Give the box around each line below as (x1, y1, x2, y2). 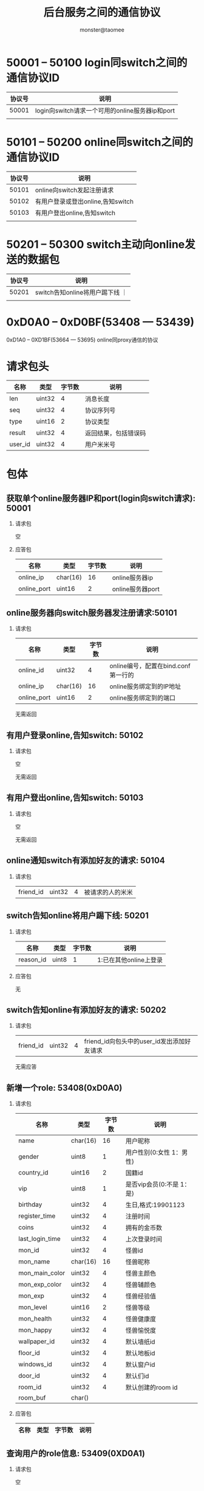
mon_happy (18, 1326, 52, 1335)
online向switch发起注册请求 (35, 186, 114, 194)
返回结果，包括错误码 (84, 429, 146, 438)
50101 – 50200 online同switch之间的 (6, 135, 193, 149)
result (9, 428, 26, 437)
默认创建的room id (125, 1383, 178, 1392)
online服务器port (112, 585, 160, 593)
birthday (18, 1200, 42, 1209)
